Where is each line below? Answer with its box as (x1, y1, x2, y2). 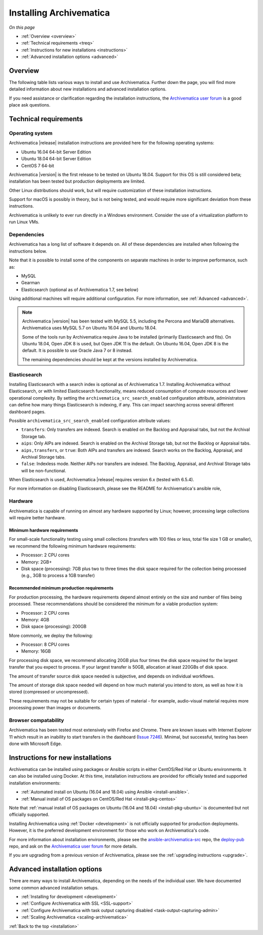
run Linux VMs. (9, 219, 39, 225)
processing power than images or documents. (9, 705, 102, 711)
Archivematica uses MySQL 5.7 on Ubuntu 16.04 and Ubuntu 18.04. (22, 325, 157, 331)
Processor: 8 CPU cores (21, 641, 70, 647)
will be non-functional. (21, 467, 67, 473)
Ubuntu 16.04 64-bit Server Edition (21, 149, 91, 155)
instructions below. (9, 248, 47, 254)
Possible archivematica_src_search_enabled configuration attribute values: (9, 418, 171, 424)
